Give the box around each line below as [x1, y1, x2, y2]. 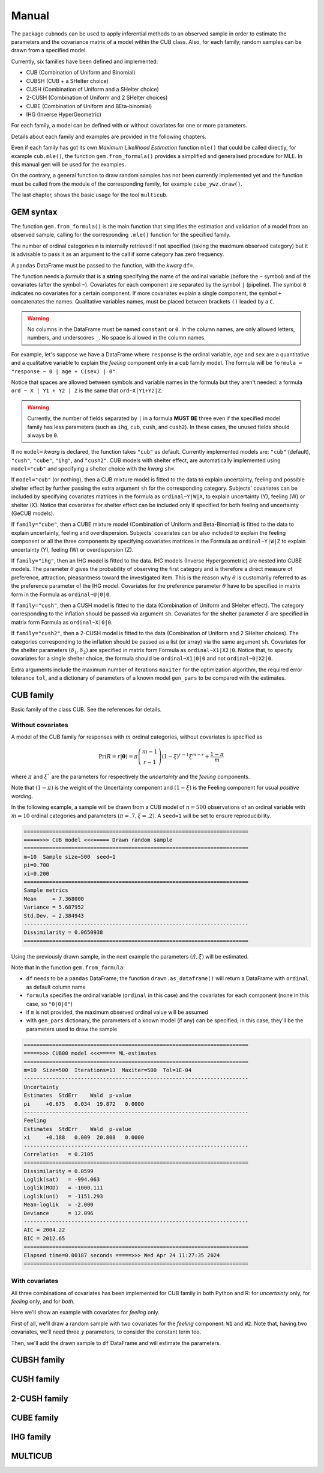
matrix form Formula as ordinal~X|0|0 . [11, 618, 113, 626]
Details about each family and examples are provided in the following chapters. [11, 133, 206, 140]
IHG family [11, 1432, 51, 1442]
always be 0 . [27, 432, 59, 439]
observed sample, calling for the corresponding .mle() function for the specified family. [11, 231, 231, 239]
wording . [11, 792, 33, 799]
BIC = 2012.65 [23, 1235, 65, 1242]
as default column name [26, 983, 86, 990]
